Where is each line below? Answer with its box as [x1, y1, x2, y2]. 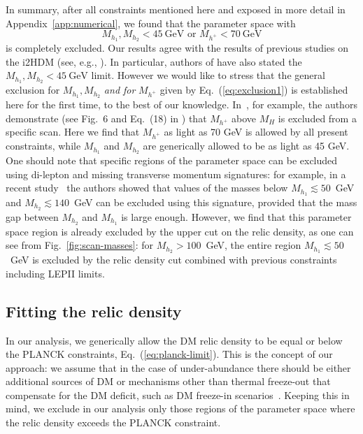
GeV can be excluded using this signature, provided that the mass [73, 194, 357, 209]
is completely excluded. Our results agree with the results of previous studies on [6, 41, 349, 55]
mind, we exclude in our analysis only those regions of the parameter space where [6, 401, 355, 416]
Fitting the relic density [6, 300, 182, 321]
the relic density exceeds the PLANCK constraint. [6, 415, 221, 430]
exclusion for [6, 82, 60, 97]
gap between [6, 209, 59, 224]
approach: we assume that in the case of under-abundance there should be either [6, 360, 351, 375]
